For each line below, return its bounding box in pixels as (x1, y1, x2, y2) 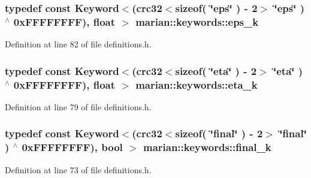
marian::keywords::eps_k (135, 14, 259, 29)
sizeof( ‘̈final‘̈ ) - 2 (175, 126, 263, 141)
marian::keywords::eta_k (135, 77, 258, 92)
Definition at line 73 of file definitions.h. (5, 163, 152, 176)
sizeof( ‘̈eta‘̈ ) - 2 (175, 63, 257, 78)
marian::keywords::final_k (143, 140, 271, 155)
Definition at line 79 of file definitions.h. (5, 100, 152, 113)
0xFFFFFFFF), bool (22, 140, 123, 155)
